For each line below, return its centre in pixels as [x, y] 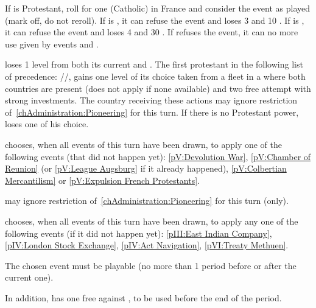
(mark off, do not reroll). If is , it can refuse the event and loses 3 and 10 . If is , [155, 20]
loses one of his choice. [47, 124]
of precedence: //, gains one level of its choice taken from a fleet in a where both [155, 76]
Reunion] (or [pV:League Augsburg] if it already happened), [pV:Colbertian [146, 168]
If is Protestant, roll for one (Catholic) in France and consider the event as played [158, 8]
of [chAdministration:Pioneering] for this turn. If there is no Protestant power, [152, 112]
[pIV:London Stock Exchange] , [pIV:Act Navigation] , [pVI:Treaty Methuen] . [147, 245]
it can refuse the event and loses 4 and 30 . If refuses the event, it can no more [152, 32]
